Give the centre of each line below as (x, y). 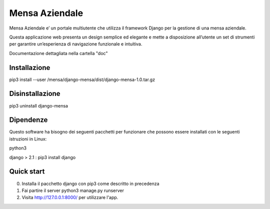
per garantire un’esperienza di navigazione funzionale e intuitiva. (76, 44)
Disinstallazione (35, 94)
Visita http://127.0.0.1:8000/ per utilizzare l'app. (70, 197)
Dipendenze (28, 120)
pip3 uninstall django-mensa (39, 105)
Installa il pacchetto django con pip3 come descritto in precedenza (90, 183)
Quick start (27, 172)
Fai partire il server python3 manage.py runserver (73, 190)
